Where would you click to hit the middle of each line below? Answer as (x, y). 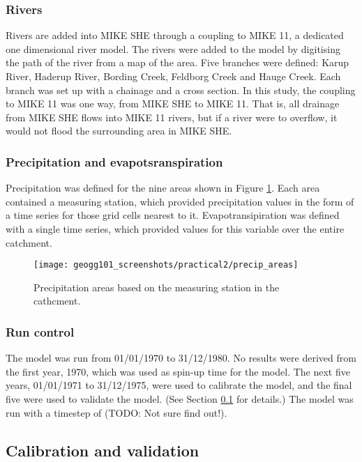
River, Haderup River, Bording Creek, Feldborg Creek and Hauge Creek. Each (173, 76)
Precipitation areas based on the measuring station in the (157, 287)
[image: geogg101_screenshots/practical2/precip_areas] (166, 265)
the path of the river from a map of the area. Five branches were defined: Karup (178, 62)
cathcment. (57, 301)
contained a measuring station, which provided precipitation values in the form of (180, 201)
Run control (40, 331)
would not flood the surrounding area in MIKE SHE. (119, 131)
